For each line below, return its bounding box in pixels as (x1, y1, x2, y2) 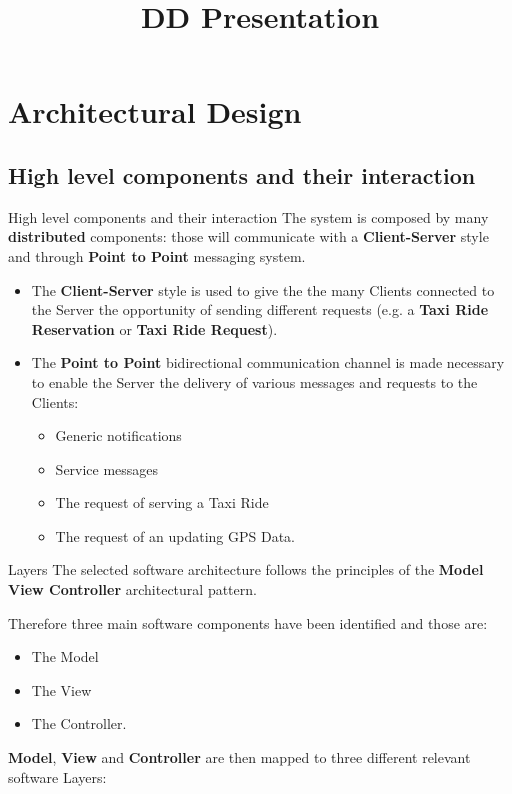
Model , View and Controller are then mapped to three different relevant (8, 747, 471, 768)
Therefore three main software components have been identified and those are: (8, 612, 488, 633)
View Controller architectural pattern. (8, 579, 257, 600)
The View (31, 679, 92, 700)
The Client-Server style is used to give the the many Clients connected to (31, 279, 495, 300)
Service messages (55, 458, 159, 479)
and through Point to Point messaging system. (8, 245, 306, 266)
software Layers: (8, 766, 107, 787)
